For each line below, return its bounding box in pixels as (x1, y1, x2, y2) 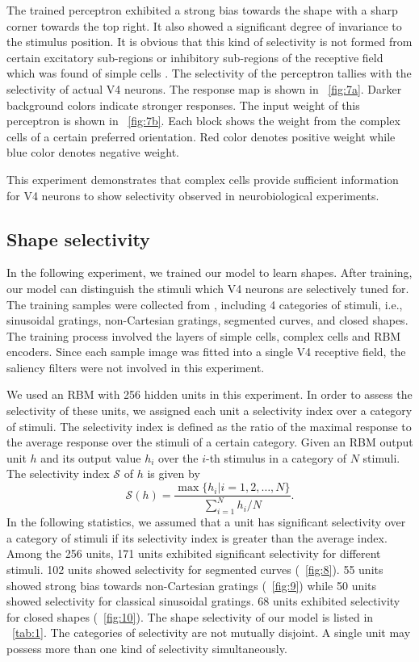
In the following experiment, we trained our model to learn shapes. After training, (6, 264, 413, 281)
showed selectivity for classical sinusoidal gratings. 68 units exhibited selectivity (6, 593, 400, 610)
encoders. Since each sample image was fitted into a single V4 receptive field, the (6, 343, 406, 360)
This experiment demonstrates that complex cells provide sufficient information (6, 170, 399, 187)
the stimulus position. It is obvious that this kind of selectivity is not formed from (6, 33, 413, 50)
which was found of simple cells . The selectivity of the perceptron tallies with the (6, 65, 412, 82)
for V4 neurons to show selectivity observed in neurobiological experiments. (6, 186, 379, 203)
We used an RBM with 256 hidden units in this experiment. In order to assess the (6, 386, 413, 403)
